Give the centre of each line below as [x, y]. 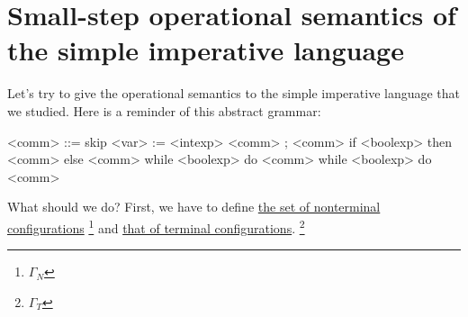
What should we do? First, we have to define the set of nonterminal [194, 207]
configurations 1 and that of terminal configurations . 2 [156, 226]
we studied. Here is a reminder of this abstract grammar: [164, 110]
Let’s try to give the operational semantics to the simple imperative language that [234, 93]
